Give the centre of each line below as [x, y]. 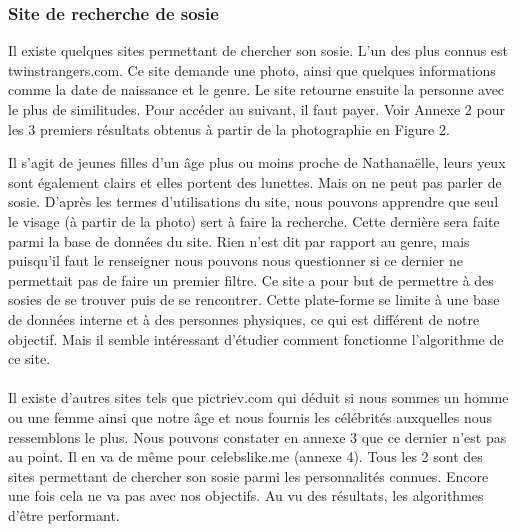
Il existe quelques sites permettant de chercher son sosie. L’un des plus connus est [258, 50]
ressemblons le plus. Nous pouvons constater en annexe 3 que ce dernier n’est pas [257, 436]
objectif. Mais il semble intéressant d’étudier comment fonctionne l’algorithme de [256, 338]
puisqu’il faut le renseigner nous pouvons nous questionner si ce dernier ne [235, 260]
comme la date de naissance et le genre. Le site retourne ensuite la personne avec [256, 89]
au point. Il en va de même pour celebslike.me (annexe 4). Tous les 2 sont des [245, 456]
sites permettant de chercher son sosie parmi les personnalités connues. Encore [248, 475]
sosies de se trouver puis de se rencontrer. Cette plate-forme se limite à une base [254, 299]
